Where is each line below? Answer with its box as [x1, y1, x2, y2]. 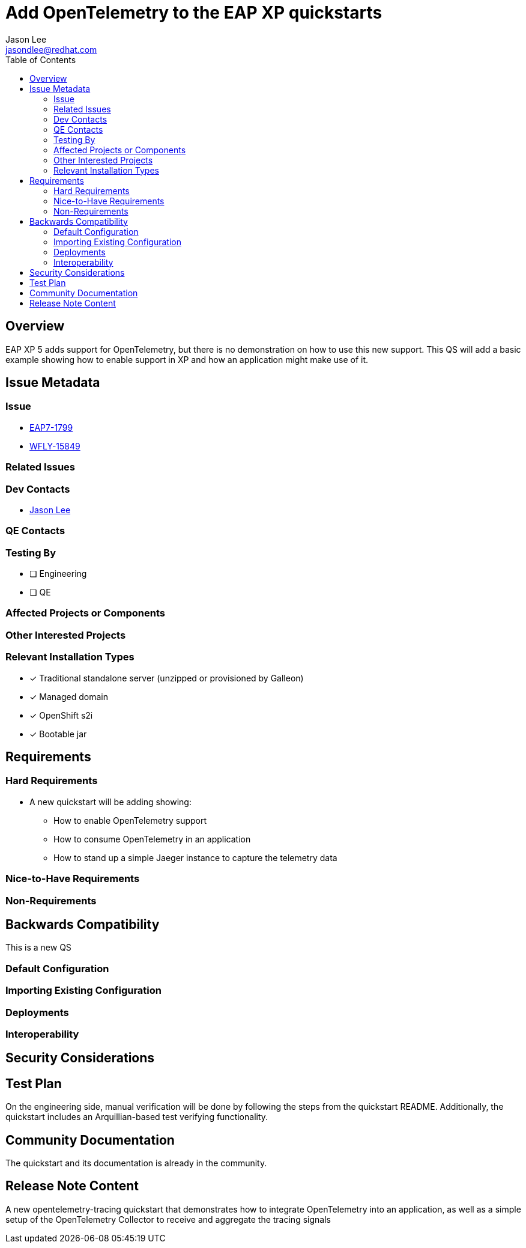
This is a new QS [5, 942, 71, 953]
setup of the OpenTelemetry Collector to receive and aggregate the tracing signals [5, 1214, 331, 1225]
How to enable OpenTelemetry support [53, 815, 207, 826]
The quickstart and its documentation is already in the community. [5, 1157, 267, 1168]
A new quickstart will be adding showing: [29, 796, 192, 807]
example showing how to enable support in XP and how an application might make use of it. [5, 354, 369, 365]
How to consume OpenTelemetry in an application [53, 833, 251, 844]
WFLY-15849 [29, 440, 80, 451]
